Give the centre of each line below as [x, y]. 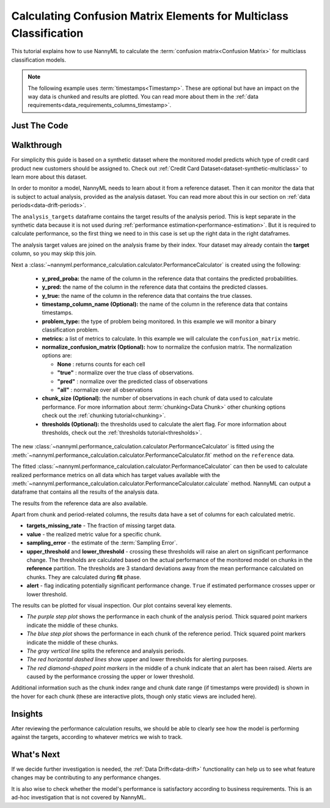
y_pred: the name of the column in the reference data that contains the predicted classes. [155, 287]
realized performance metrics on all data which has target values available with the [116, 475]
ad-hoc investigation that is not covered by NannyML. [79, 798]
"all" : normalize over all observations [105, 390]
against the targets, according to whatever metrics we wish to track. [97, 737]
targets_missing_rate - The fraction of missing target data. [101, 525]
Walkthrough [37, 145]
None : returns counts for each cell [101, 364]
